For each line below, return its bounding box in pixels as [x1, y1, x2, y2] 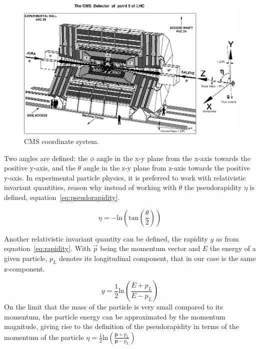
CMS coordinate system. [24, 135, 99, 146]
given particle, [4, 252, 47, 263]
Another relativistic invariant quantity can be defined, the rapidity [4, 233, 208, 243]
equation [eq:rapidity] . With [4, 243, 91, 253]
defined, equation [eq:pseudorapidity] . [4, 191, 120, 202]
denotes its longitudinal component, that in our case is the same [59, 252, 256, 263]
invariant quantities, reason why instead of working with [4, 182, 176, 192]
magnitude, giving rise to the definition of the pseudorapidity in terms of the [4, 321, 239, 331]
